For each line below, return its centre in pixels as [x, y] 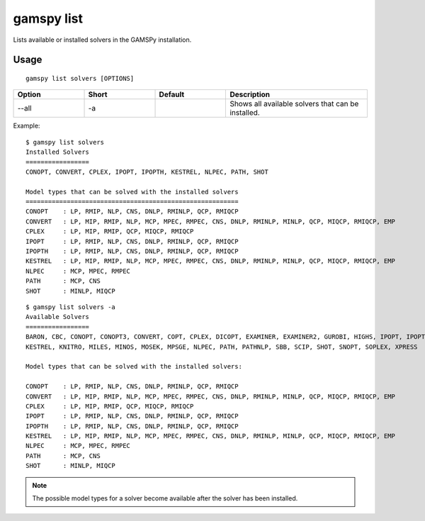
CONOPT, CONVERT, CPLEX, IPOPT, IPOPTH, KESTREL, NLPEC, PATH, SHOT [147, 172]
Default [172, 94]
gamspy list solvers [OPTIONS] [80, 78]
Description [250, 94]
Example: [27, 126]
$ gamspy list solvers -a [71, 307]
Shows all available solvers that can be [294, 104]
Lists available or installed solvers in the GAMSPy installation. [102, 40]
